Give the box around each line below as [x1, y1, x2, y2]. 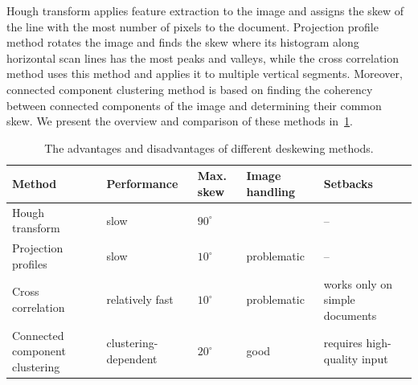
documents [323, 306, 377, 323]
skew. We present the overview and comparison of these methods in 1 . [6, 113, 353, 129]
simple [323, 291, 355, 308]
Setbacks [323, 175, 373, 192]
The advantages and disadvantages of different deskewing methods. [44, 139, 374, 156]
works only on [323, 275, 393, 292]
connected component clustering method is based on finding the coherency [6, 80, 373, 97]
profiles [12, 255, 47, 272]
